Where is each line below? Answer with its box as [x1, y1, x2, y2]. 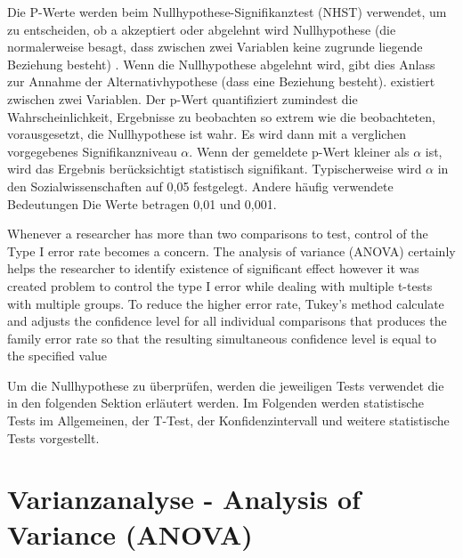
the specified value [7, 346, 108, 365]
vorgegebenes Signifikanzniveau [7, 142, 177, 160]
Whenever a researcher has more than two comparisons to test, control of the [7, 224, 428, 243]
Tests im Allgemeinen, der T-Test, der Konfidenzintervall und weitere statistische [7, 411, 450, 430]
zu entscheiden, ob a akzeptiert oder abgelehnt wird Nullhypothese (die [7, 20, 396, 38]
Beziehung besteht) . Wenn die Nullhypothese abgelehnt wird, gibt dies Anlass [7, 54, 435, 73]
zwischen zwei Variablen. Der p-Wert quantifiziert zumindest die [7, 89, 358, 108]
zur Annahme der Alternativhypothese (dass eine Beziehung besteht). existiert [7, 72, 435, 91]
